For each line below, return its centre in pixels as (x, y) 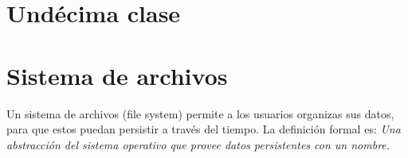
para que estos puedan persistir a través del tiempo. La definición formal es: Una (204, 129)
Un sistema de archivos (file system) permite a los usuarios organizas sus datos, (200, 113)
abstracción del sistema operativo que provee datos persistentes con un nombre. (198, 144)
